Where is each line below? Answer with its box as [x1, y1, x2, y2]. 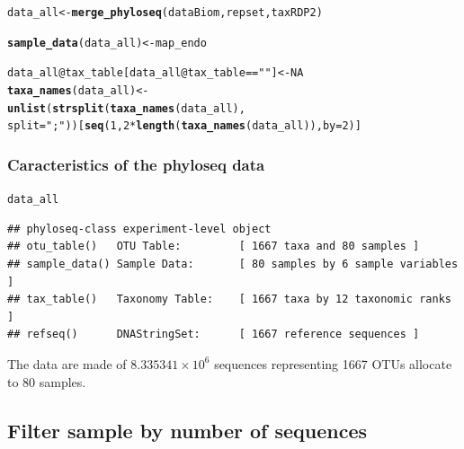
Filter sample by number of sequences [7, 416, 368, 444]
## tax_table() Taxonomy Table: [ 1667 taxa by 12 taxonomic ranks [7, 293, 451, 306]
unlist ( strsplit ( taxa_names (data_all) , [7, 101, 245, 115]
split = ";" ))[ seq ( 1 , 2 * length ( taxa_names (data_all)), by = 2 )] [7, 119, 361, 133]
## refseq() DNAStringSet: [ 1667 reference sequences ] [7, 328, 420, 341]
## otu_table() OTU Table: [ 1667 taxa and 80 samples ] [7, 240, 420, 253]
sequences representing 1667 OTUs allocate [214, 354, 452, 373]
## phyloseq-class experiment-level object [7, 222, 272, 235]
